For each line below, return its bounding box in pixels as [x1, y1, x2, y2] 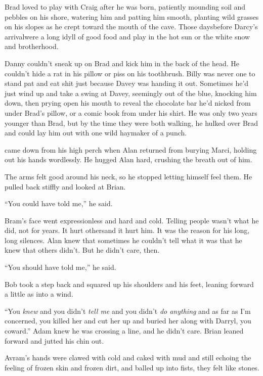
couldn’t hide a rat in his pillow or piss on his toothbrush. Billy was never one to [5, 68, 255, 78]
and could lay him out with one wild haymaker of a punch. [5, 127, 187, 138]
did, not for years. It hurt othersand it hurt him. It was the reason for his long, [5, 225, 250, 236]
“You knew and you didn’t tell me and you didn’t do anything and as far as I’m [5, 305, 251, 316]
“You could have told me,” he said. [5, 198, 113, 209]
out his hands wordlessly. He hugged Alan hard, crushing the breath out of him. [5, 154, 252, 165]
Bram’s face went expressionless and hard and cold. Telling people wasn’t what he [5, 215, 259, 225]
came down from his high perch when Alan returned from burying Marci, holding [5, 144, 257, 155]
